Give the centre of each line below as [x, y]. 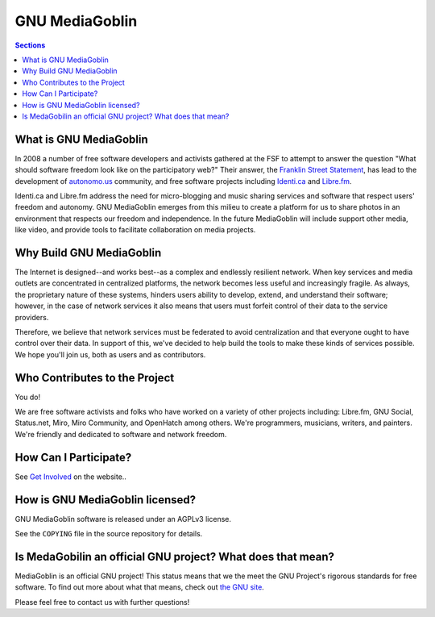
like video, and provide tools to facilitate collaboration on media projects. [135, 230]
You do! [28, 397]
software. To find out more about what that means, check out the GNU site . [140, 587]
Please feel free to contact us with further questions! [102, 602]
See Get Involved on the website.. [70, 477]
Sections [30, 45]
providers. [32, 317]
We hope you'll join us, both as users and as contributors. [110, 354]
